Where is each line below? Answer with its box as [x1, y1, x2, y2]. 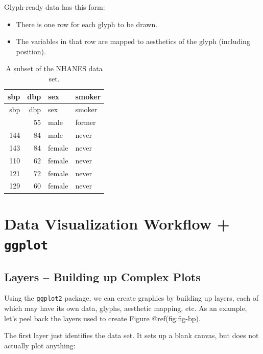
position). [16, 46, 46, 56]
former [75, 117, 96, 128]
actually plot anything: [4, 340, 76, 350]
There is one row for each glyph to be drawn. [16, 18, 158, 29]
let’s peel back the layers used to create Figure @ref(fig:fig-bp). [4, 313, 201, 323]
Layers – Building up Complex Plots [4, 268, 201, 284]
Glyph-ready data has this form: [4, 2, 105, 12]
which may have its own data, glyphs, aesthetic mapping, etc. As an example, [4, 303, 247, 314]
